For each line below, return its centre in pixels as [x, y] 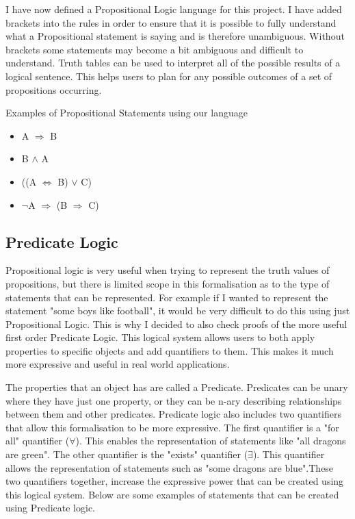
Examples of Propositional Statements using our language [127, 113]
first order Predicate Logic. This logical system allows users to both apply [160, 337]
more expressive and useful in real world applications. [118, 364]
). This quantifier [289, 454]
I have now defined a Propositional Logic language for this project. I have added [174, 9]
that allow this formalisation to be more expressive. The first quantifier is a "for [172, 427]
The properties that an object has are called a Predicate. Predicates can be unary [177, 387]
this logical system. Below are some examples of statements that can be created [172, 494]
